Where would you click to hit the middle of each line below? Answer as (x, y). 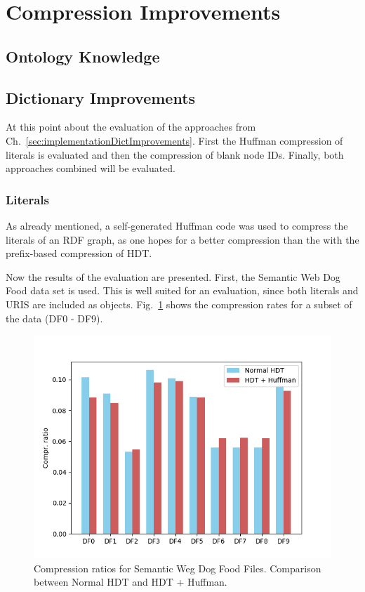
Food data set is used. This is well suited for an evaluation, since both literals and (182, 290)
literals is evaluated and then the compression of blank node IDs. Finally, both (175, 154)
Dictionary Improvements (101, 97)
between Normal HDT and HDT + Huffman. (131, 582)
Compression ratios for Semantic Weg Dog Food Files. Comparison (178, 568)
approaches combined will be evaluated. (91, 168)
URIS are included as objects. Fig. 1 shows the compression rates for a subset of (179, 304)
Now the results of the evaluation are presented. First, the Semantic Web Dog (173, 276)
